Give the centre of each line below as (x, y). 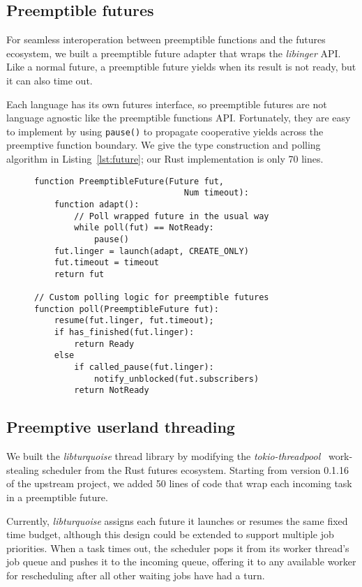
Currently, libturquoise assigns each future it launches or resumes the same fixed (177, 520)
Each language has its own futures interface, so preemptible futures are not (167, 104)
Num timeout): (216, 193)
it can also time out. (50, 80)
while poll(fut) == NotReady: (144, 228)
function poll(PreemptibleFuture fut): (127, 309)
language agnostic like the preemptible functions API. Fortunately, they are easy (179, 118)
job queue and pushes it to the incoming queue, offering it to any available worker (181, 562)
